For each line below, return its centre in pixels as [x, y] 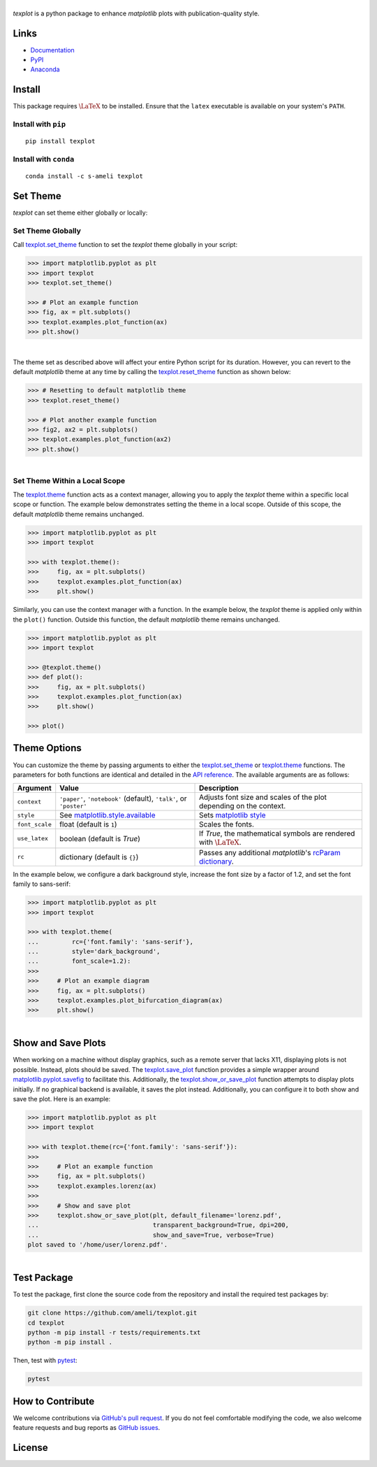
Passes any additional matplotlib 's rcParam [270, 852]
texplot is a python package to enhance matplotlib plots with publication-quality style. [136, 13]
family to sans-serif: [42, 884]
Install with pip [39, 124]
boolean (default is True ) [100, 838]
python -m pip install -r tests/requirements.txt [114, 1332]
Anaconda [45, 69]
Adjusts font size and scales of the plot [263, 797]
